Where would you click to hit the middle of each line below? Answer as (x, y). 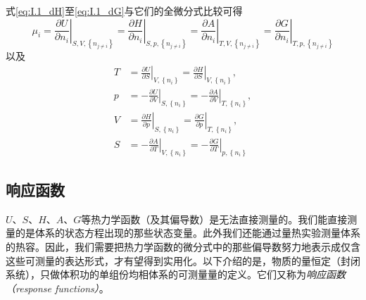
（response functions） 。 (57, 288)
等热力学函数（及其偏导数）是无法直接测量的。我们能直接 (214, 219)
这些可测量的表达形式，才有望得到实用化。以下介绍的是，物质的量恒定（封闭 (183, 260)
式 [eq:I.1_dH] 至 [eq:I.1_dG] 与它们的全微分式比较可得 (124, 11)
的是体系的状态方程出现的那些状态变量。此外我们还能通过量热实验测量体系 (188, 233)
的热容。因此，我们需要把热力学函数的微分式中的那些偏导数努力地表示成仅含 (183, 246)
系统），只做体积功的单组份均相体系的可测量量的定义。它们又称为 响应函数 (176, 274)
